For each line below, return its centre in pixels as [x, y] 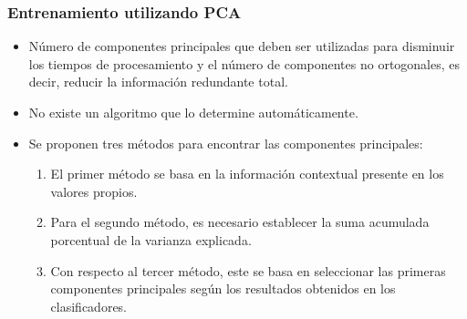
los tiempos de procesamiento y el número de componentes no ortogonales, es [244, 63]
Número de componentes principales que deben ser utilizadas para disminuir [242, 46]
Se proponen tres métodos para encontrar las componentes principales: [226, 143]
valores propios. [94, 191]
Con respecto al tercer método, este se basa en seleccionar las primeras [248, 270]
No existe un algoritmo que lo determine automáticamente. [193, 112]
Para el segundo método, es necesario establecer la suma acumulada [240, 222]
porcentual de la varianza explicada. [151, 239]
